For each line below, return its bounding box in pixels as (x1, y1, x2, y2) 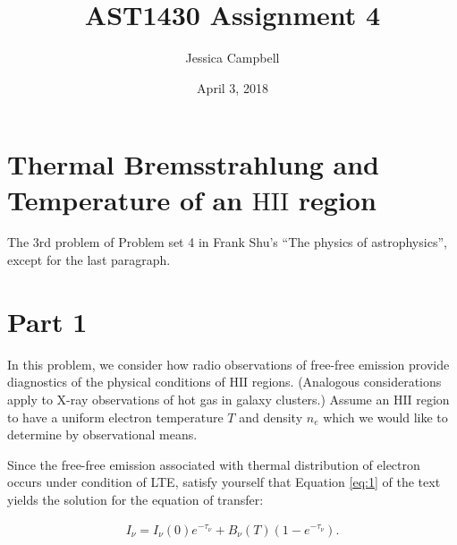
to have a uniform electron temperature (7, 407, 224, 426)
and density (239, 407, 303, 426)
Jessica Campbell (185, 48, 280, 67)
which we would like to (323, 407, 448, 426)
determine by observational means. (7, 425, 198, 444)
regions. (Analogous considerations (251, 372, 442, 391)
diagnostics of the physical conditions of (7, 372, 225, 391)
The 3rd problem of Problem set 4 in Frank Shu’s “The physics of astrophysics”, (7, 233, 447, 251)
